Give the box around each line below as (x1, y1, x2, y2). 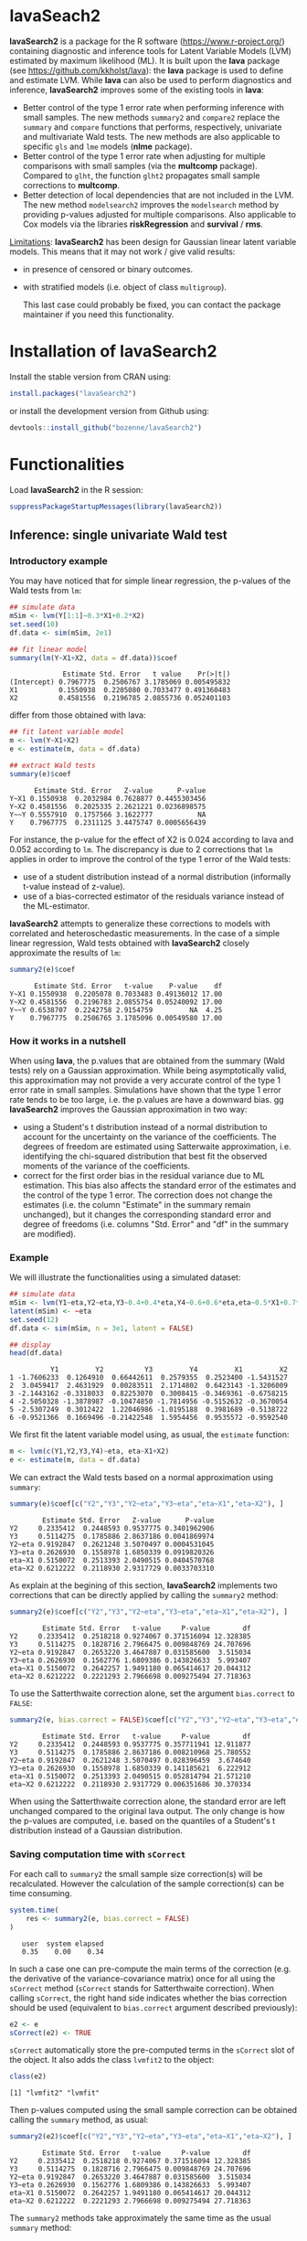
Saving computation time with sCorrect (9, 1848, 186, 1861)
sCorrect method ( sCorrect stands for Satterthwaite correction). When (9, 1982, 275, 1993)
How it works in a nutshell (9, 1034, 126, 1047)
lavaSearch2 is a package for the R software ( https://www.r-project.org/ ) (9, 36, 285, 47)
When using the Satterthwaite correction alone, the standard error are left (9, 1796, 286, 1807)
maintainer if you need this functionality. (22, 308, 175, 320)
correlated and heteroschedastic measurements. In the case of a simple (9, 927, 281, 938)
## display (9, 1340, 51, 1350)
